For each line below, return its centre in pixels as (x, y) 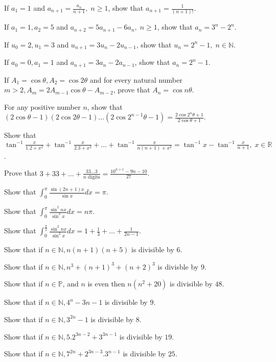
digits (94, 177)
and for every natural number (136, 79)
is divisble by (178, 266)
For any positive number (42, 106)
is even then (106, 284)
